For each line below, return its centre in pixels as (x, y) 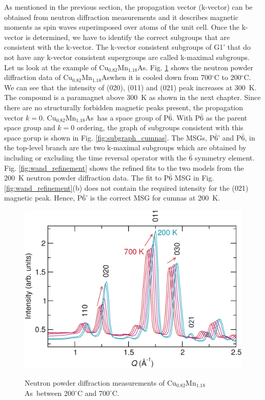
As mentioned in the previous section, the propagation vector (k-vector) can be (128, 7)
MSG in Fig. (194, 178)
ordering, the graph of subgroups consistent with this (160, 127)
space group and (30, 127)
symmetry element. (225, 157)
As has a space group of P (127, 117)
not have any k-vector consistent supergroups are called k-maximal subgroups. (127, 57)
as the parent (227, 117)
